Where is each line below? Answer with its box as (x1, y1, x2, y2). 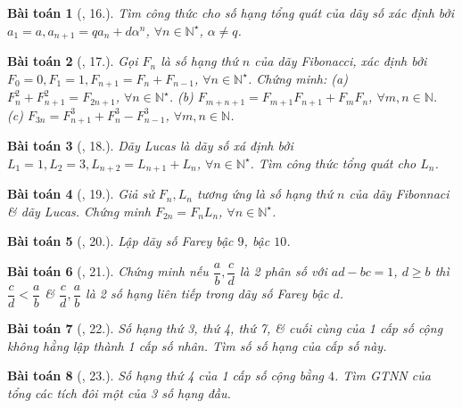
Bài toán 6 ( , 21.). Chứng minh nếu (7, 262, 209, 281)
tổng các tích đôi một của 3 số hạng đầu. (7, 383, 231, 402)
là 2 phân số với (239, 262, 327, 281)
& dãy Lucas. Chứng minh (7, 201, 151, 220)
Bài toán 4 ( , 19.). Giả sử (7, 184, 154, 203)
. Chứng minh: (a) (247, 69, 348, 87)
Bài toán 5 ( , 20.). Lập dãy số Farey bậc (7, 232, 234, 250)
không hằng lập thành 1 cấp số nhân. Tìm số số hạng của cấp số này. (7, 336, 387, 355)
